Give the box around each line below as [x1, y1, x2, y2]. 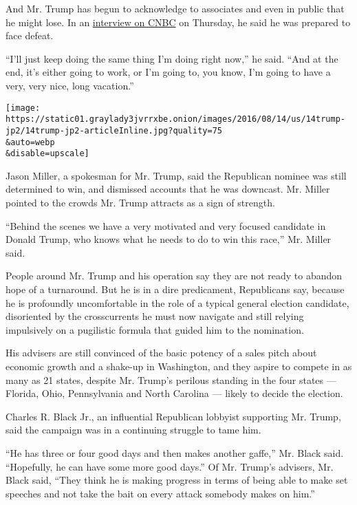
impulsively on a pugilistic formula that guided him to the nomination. [6, 322, 304, 336]
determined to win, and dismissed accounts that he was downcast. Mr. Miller [6, 182, 330, 196]
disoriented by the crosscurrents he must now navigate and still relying [6, 309, 304, 323]
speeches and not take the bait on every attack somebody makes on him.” [6, 486, 315, 500]
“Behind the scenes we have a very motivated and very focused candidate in [6, 218, 326, 233]
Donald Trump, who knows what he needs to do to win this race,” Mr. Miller [6, 232, 332, 246]
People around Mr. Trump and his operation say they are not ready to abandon [6, 268, 343, 283]
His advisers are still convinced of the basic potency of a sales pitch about [6, 345, 317, 360]
